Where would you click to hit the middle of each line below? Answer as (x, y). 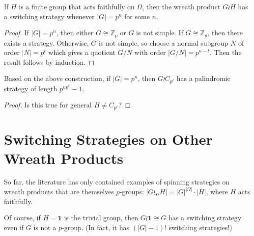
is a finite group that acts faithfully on (77, 6)
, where (217, 192)
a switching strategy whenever (49, 16)
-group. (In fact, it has (96, 227)
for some (137, 16)
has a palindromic (203, 78)
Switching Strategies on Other (108, 139)
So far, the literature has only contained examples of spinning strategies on (117, 182)
